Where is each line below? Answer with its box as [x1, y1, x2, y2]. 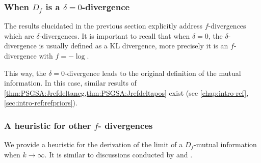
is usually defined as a [39, 40, 108, 51]
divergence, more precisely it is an [122, 40, 228, 51]
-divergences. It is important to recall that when [39, 30, 190, 41]
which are [4, 30, 34, 41]
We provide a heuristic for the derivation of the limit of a [4, 139, 183, 150]
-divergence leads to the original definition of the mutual [65, 67, 241, 78]
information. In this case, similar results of [4, 77, 137, 88]
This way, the [4, 67, 46, 78]
